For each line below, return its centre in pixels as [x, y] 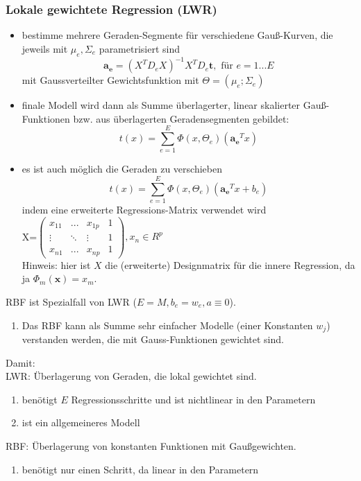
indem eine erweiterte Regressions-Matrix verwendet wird [144, 210]
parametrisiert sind [140, 48]
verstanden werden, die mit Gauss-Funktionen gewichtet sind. [153, 339]
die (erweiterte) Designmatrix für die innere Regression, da [230, 264]
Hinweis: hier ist [56, 264]
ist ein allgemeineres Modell [81, 422]
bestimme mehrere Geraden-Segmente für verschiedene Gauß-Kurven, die [177, 35]
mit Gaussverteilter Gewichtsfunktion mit [110, 80]
